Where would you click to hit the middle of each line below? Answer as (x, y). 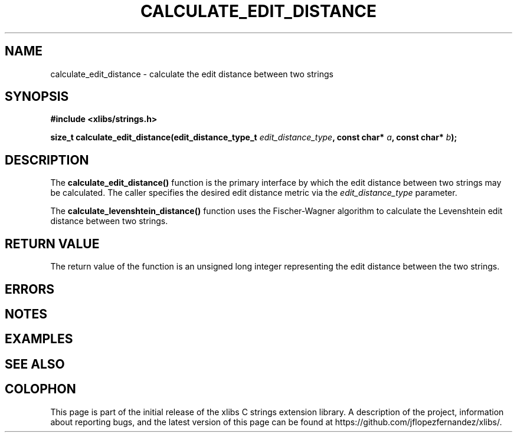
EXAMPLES (39, 339)
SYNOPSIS (37, 97)
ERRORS (30, 289)
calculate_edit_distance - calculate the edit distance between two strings (192, 74)
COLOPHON (40, 389)
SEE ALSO (35, 364)
